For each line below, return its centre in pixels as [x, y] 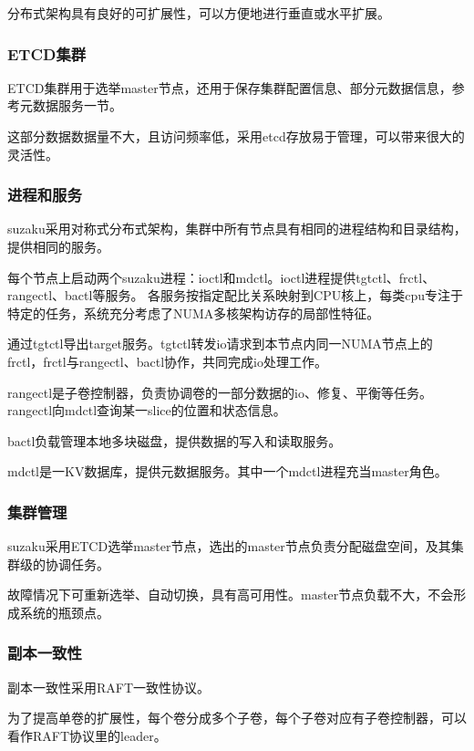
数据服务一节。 [77, 105]
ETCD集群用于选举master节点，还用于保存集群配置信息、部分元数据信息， [230, 87]
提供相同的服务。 [58, 246]
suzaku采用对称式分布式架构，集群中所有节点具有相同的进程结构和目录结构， [237, 229]
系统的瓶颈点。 [64, 612]
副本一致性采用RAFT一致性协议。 [109, 687]
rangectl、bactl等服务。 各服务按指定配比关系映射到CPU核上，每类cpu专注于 [235, 295]
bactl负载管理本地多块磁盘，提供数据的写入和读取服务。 [175, 440]
